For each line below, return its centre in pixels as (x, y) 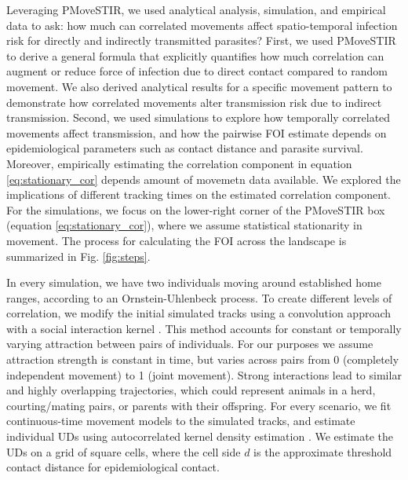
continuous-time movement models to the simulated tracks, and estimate (181, 421)
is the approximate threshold (323, 451)
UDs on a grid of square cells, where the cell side (124, 451)
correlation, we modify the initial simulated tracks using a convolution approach (199, 313)
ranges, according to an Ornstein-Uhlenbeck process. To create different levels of (199, 297)
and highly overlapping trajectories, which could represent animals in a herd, (191, 390)
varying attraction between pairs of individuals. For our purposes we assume (190, 344)
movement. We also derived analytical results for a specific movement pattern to (199, 86)
